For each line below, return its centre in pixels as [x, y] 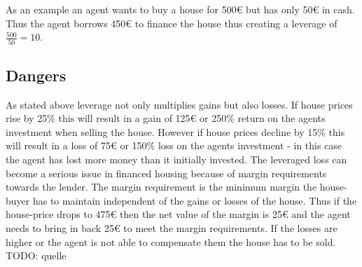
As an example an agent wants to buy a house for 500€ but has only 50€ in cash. [180, 9]
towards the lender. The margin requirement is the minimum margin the [161, 187]
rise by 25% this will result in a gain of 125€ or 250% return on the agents [166, 118]
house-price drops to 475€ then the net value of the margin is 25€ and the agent [178, 214]
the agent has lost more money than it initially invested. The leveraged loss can [176, 159]
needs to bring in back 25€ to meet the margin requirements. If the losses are [172, 228]
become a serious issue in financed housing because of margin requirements [166, 173]
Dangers [36, 75]
